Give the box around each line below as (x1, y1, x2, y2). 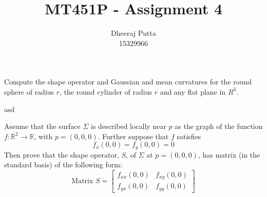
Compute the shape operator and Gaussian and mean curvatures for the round (4, 76, 252, 87)
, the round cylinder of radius (60, 86, 152, 97)
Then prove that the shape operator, (4, 149, 119, 160)
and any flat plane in (160, 86, 226, 97)
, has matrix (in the (198, 149, 260, 160)
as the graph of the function (175, 121, 263, 132)
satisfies (177, 130, 201, 141)
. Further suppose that (98, 130, 169, 141)
